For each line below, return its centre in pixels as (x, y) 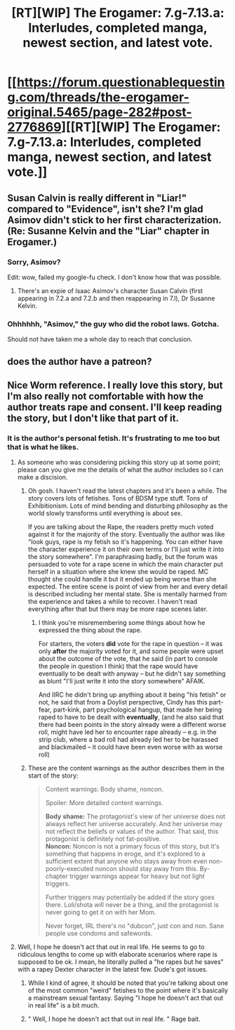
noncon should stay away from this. (147, 869)
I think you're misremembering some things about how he (122, 623)
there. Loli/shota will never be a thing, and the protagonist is (132, 905)
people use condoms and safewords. (99, 934)
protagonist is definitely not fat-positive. (103, 839)
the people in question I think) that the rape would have (118, 667)
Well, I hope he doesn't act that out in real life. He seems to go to (111, 947)
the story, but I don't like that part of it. (93, 418)
